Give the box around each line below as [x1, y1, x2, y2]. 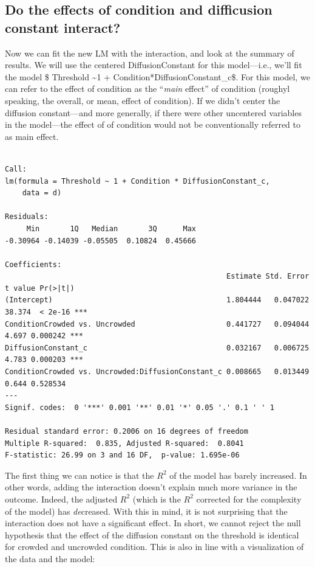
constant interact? [5, 18, 121, 37]
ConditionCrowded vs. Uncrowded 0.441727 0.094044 [5, 319, 310, 329]
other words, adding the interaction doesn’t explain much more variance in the [5, 481, 297, 493]
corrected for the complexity [196, 492, 302, 505]
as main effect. [5, 130, 59, 142]
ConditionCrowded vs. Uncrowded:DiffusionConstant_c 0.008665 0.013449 [5, 367, 310, 377]
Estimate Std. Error [226, 272, 310, 281]
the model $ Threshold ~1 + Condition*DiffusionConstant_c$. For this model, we [5, 70, 310, 83]
